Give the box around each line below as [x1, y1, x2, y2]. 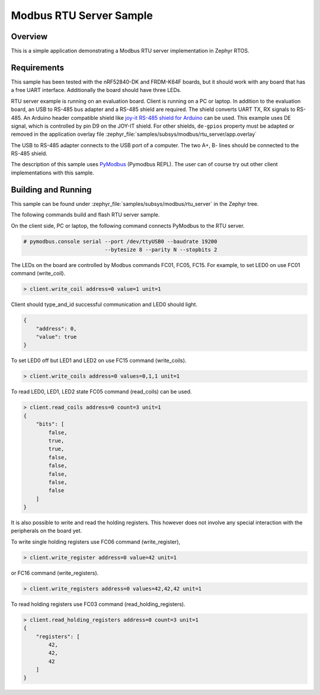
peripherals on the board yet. [11, 527, 82, 534]
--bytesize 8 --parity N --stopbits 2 [104, 246, 217, 253]
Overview [11, 31, 48, 42]
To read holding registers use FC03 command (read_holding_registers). [11, 600, 186, 608]
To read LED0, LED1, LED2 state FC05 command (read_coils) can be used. [11, 388, 192, 395]
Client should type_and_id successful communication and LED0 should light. [11, 301, 198, 308]
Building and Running [11, 185, 92, 195]
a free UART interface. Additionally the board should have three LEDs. [11, 87, 182, 94]
